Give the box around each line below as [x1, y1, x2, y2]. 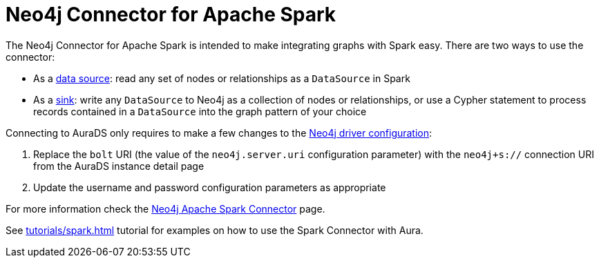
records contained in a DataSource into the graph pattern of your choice [33, 105, 367, 117]
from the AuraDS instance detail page [33, 159, 205, 172]
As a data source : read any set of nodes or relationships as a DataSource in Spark [33, 72, 410, 84]
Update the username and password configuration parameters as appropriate [33, 181, 386, 193]
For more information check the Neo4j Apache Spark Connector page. [6, 202, 325, 215]
